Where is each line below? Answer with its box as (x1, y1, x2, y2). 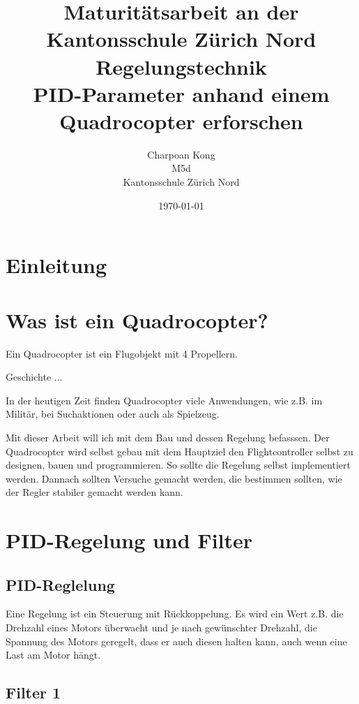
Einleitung (6, 251, 107, 279)
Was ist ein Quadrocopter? (6, 305, 268, 334)
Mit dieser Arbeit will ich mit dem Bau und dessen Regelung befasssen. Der (6, 430, 330, 444)
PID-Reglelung (6, 573, 115, 595)
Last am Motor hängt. (6, 647, 101, 662)
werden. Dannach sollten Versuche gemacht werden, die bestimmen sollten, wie (6, 471, 342, 485)
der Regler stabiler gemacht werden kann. (6, 485, 183, 499)
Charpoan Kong (147, 147, 215, 161)
